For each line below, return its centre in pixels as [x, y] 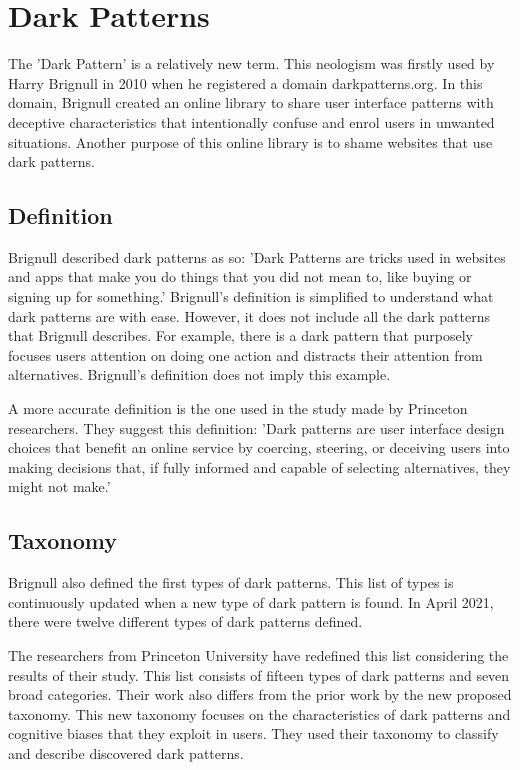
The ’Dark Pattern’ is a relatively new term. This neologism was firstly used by [251, 63]
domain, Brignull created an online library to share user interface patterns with [251, 102]
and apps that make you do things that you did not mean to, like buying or [240, 276]
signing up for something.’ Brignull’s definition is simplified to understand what [251, 296]
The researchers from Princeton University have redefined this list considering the [258, 655]
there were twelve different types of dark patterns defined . [185, 621]
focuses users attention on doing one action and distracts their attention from [245, 354]
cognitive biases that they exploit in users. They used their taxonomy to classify [253, 733]
